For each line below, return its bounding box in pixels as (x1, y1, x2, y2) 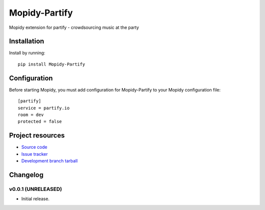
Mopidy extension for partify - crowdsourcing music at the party (9, 24, 139, 30)
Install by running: (9, 50, 46, 56)
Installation (9, 37, 44, 46)
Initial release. (21, 196, 50, 202)
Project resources (9, 131, 65, 140)
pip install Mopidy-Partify (18, 61, 85, 67)
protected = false (18, 119, 62, 124)
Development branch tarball (21, 158, 78, 163)
